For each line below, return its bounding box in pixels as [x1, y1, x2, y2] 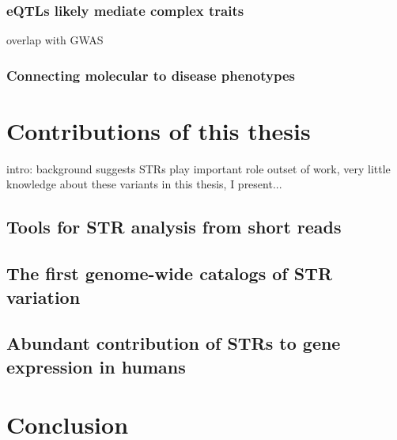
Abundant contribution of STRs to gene [6, 331, 341, 355]
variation [6, 284, 81, 309]
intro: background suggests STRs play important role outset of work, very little [6, 160, 391, 176]
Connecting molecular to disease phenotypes [6, 65, 295, 85]
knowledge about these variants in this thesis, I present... [6, 176, 282, 192]
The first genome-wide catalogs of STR [6, 261, 333, 286]
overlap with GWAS [6, 32, 104, 48]
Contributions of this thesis [6, 114, 311, 146]
